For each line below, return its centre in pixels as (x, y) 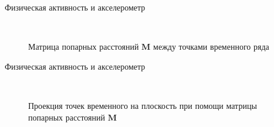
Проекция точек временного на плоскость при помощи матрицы (143, 105)
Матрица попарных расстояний (84, 47)
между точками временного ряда (211, 47)
